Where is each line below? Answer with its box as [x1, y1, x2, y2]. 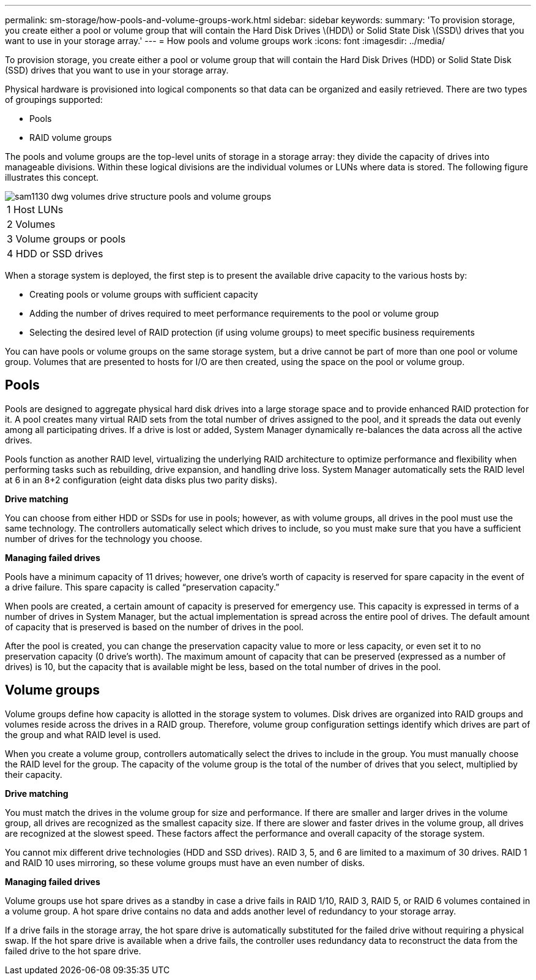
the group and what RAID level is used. [5, 729, 161, 740]
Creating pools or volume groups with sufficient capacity [29, 289, 258, 300]
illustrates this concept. [5, 172, 99, 183]
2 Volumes [7, 218, 56, 230]
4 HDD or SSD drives [7, 247, 103, 260]
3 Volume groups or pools [7, 233, 126, 245]
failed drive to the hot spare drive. [5, 945, 141, 956]
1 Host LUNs [7, 203, 64, 216]
